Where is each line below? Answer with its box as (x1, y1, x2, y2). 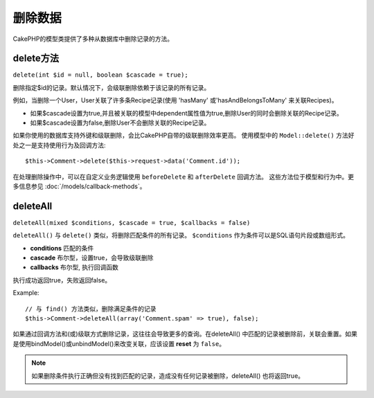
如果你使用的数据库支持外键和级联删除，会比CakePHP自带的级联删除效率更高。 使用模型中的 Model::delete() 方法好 (12, 132, 355, 140)
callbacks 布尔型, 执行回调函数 (30, 263, 119, 271)
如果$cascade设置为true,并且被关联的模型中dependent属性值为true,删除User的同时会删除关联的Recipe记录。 (30, 109, 343, 117)
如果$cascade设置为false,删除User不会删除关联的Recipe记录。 (30, 118, 211, 127)
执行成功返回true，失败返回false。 (12, 275, 112, 284)
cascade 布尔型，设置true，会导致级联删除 (30, 253, 154, 262)
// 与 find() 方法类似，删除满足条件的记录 (25, 305, 157, 313)
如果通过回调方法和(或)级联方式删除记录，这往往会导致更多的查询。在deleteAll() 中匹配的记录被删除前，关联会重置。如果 (12, 329, 358, 338)
